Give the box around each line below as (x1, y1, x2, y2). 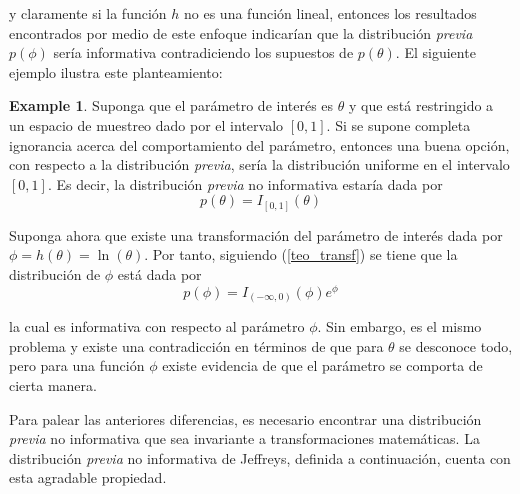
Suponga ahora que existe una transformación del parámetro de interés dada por (9, 224, 503, 245)
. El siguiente (395, 42, 476, 63)
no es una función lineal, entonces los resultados (184, 3, 477, 23)
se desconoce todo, (399, 335, 513, 356)
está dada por (117, 264, 202, 285)
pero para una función (9, 355, 145, 376)
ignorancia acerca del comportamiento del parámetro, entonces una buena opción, (9, 134, 510, 155)
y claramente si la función (9, 3, 167, 23)
